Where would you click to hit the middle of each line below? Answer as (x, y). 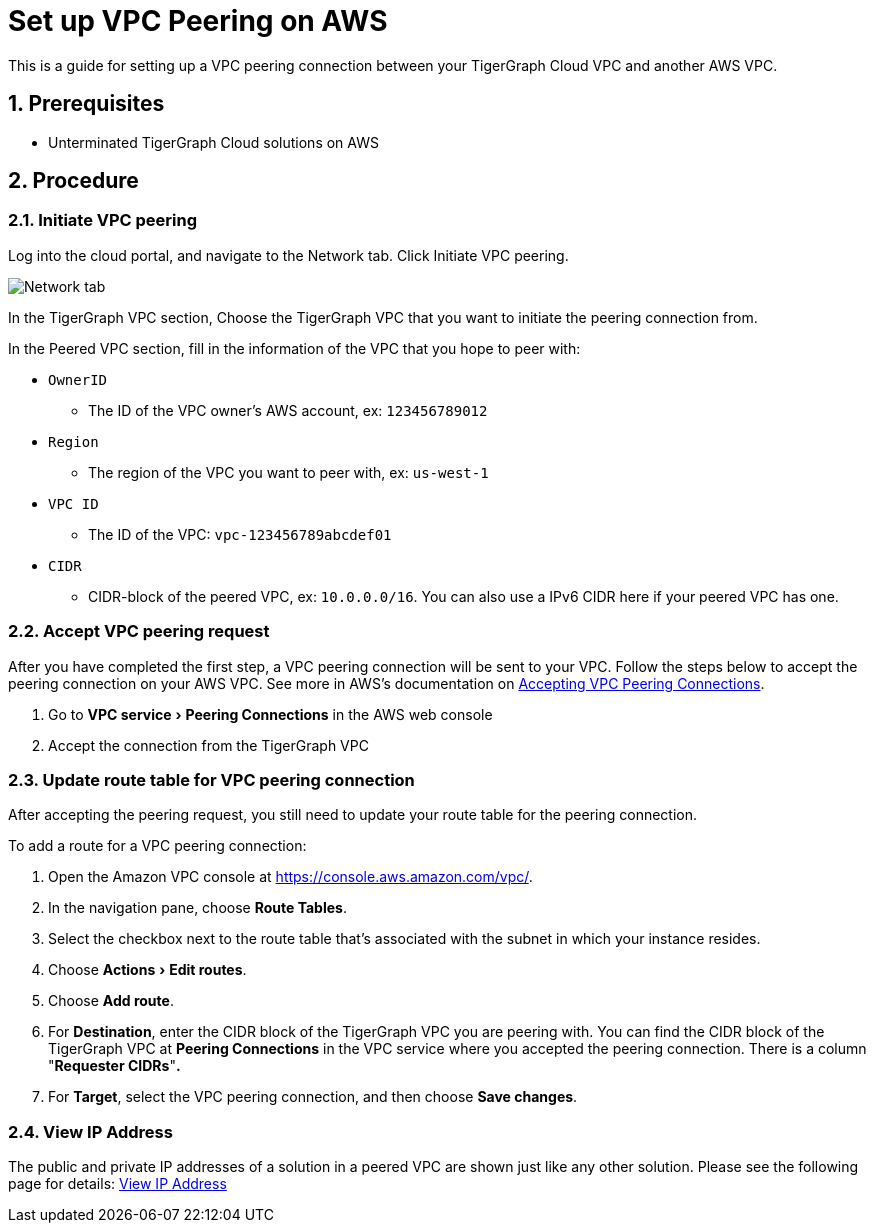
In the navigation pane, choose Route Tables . (197, 908)
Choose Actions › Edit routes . (147, 970)
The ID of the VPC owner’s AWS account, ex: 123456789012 (288, 410)
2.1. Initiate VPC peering (103, 220)
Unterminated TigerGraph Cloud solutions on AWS (213, 142)
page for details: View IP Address (117, 1184)
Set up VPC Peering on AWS (198, 21)
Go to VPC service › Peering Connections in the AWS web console (270, 714)
